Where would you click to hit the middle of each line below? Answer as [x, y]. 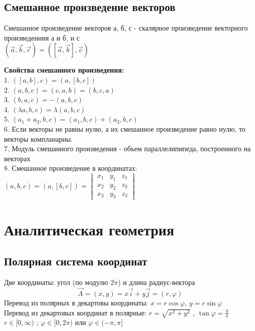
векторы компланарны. [39, 138]
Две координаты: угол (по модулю [56, 282]
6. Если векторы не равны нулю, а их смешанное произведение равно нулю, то [125, 128]
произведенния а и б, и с [42, 37]
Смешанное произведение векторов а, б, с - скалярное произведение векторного [126, 28]
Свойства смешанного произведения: [64, 70]
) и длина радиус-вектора [156, 282]
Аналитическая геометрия [89, 229]
